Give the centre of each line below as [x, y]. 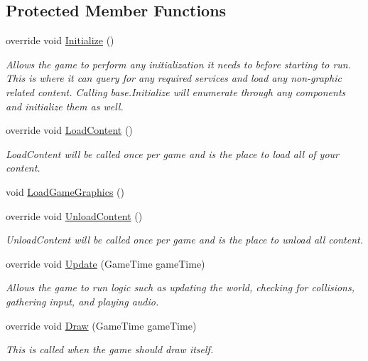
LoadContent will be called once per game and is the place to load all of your [172, 153]
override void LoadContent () [69, 130]
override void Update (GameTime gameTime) [105, 263]
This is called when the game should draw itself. [110, 349]
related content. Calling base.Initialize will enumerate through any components [176, 91]
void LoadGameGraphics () [65, 191]
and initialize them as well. [65, 106]
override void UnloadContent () [74, 215]
